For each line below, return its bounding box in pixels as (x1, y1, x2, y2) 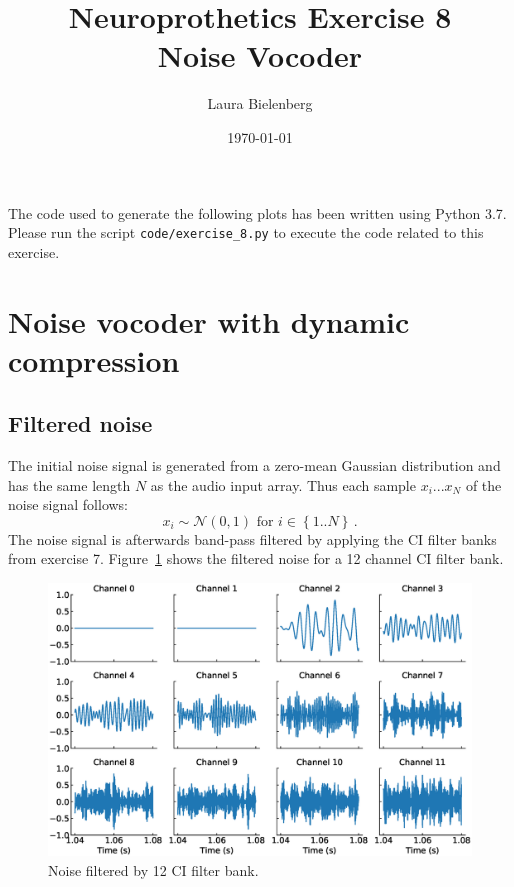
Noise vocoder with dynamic (8, 300, 410, 341)
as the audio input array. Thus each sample (150, 474, 416, 495)
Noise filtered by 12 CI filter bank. (48, 859, 259, 880)
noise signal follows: (8, 494, 129, 515)
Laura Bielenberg (207, 93, 313, 114)
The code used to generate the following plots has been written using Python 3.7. (8, 202, 507, 223)
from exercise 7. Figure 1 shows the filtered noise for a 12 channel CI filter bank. (8, 548, 504, 569)
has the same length (8, 474, 131, 495)
